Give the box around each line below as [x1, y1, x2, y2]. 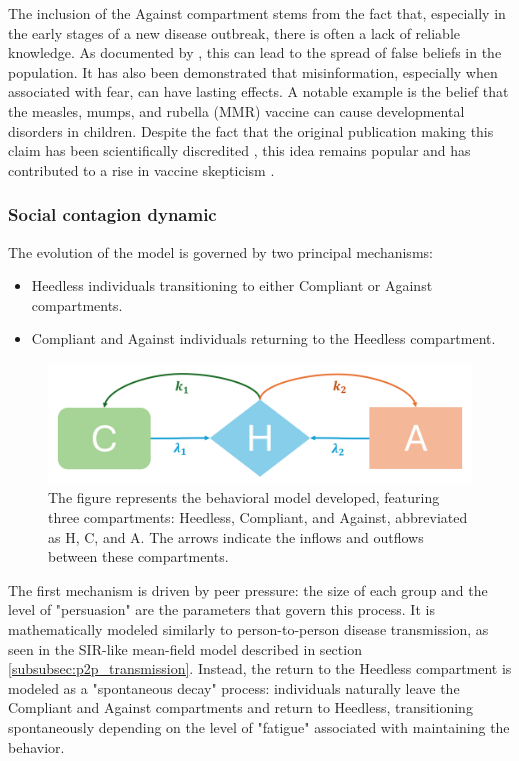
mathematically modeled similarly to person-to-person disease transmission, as [8, 619, 489, 639]
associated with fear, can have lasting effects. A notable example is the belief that [8, 81, 509, 102]
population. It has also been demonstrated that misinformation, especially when [8, 61, 498, 82]
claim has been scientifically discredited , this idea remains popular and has [8, 140, 471, 161]
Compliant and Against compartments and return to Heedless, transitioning [8, 697, 473, 718]
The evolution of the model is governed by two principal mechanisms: [8, 241, 433, 262]
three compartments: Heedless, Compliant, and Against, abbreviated [48, 507, 468, 528]
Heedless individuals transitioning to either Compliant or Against [31, 275, 433, 296]
